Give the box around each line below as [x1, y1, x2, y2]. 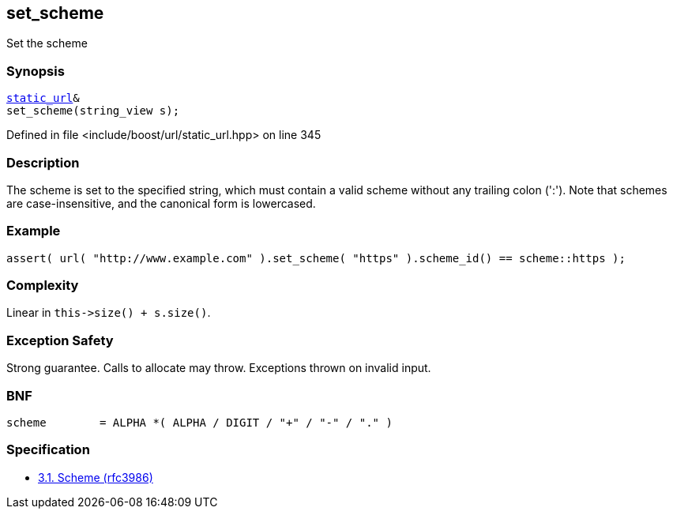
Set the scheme [6, 36, 88, 51]
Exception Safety [6, 332, 114, 348]
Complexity [6, 277, 79, 294]
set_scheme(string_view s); [6, 104, 180, 118]
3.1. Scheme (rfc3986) [38, 470, 153, 484]
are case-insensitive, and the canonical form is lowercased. [6, 196, 316, 210]
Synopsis [6, 62, 65, 79]
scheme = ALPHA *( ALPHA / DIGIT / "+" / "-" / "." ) [6, 415, 393, 429]
